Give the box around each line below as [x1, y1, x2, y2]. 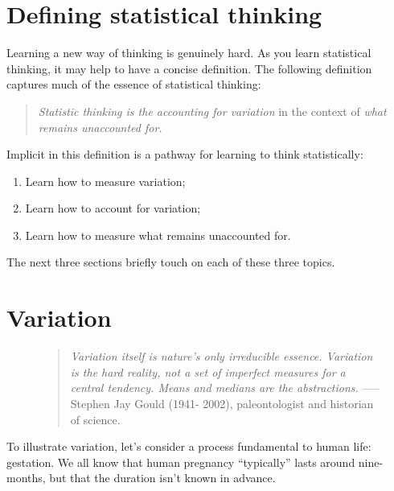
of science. [70, 411, 121, 427]
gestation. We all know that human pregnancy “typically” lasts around [6, 453, 355, 470]
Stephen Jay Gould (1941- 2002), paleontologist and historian [70, 394, 374, 411]
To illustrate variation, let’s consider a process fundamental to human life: [6, 438, 371, 455]
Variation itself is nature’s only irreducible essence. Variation [70, 348, 373, 365]
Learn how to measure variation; [25, 172, 186, 189]
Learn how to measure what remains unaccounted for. [25, 226, 291, 243]
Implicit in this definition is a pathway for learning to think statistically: [6, 146, 363, 163]
